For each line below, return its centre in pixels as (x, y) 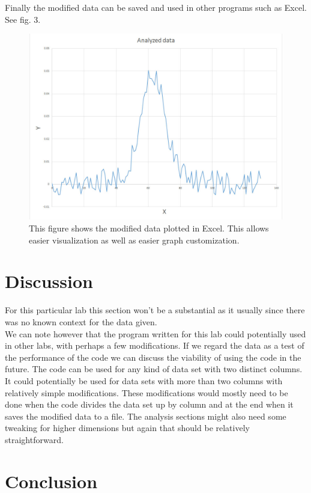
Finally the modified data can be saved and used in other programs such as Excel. (156, 7)
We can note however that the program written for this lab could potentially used (155, 333)
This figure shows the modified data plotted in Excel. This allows (149, 228)
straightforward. (34, 439)
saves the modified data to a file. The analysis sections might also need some (146, 416)
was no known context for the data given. (81, 321)
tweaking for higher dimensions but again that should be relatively (127, 428)
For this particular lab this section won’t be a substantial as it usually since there (155, 310)
